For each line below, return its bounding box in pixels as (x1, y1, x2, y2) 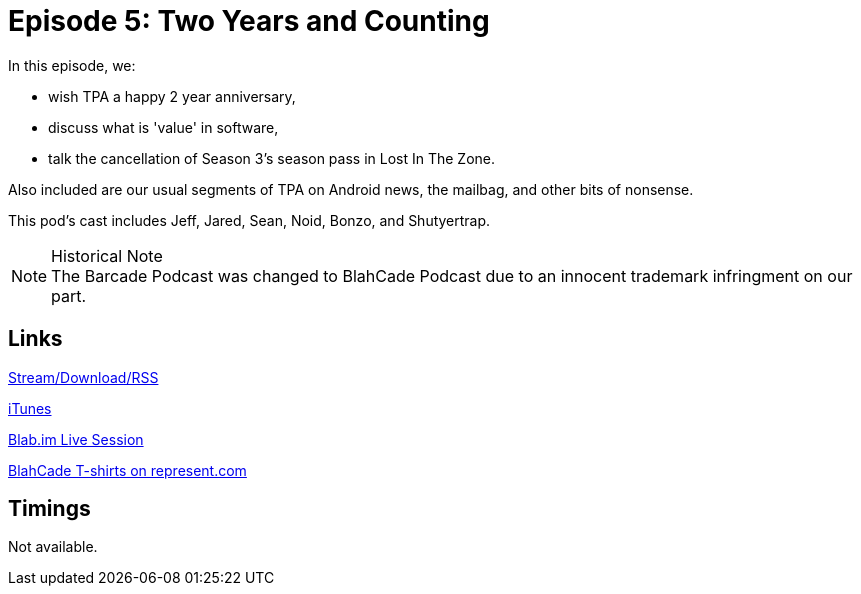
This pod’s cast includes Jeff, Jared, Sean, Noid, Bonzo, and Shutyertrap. (8, 211, 491, 229)
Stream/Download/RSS (8, 368, 159, 386)
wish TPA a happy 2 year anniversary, (48, 87, 296, 105)
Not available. (8, 538, 98, 556)
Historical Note (51, 245, 163, 266)
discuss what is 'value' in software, (48, 118, 279, 136)
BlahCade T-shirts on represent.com (8, 461, 247, 479)
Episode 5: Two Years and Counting (8, 4, 490, 38)
